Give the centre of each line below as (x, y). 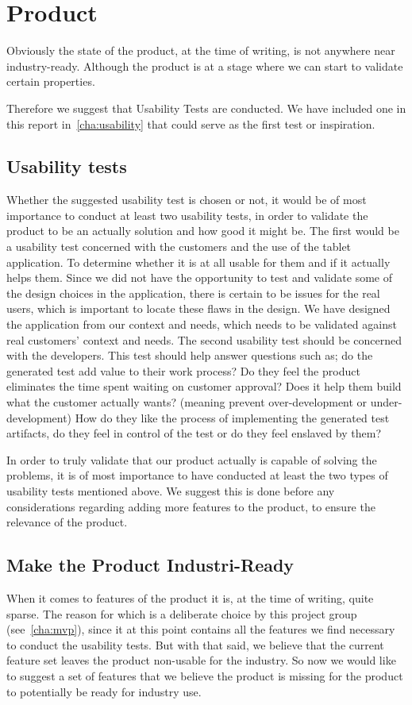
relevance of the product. (67, 522)
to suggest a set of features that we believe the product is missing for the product (205, 675)
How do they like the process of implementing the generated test (232, 417)
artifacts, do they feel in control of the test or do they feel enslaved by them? (194, 433)
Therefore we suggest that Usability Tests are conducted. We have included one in (206, 108)
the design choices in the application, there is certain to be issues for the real (193, 293)
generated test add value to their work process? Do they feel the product (183, 370)
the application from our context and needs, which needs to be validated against (202, 324)
